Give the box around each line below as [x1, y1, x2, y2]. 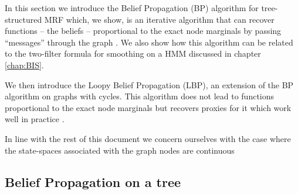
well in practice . [5, 113, 65, 125]
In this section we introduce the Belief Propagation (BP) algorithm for [5, 2, 259, 13]
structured [5, 13, 42, 25]
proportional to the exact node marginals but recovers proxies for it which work [5, 101, 292, 113]
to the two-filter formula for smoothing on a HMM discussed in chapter [5, 47, 261, 60]
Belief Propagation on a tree [5, 172, 181, 190]
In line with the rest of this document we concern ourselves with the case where [5, 132, 291, 144]
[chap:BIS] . [5, 58, 44, 71]
